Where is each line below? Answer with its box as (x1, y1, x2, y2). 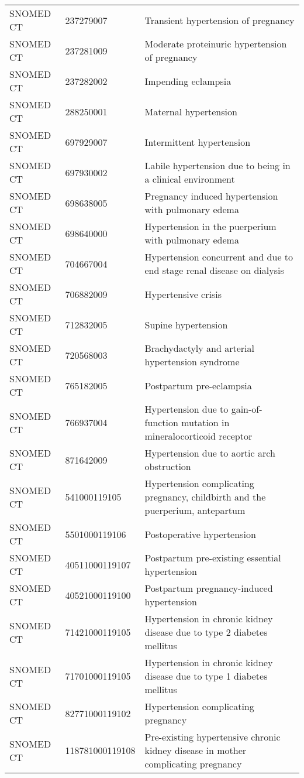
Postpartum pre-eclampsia (144, 378, 252, 392)
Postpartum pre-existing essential (144, 551, 281, 564)
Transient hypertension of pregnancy (144, 13, 295, 27)
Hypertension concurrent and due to (144, 250, 293, 263)
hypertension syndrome (144, 355, 240, 368)
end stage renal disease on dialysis (144, 263, 284, 277)
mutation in (181, 416, 230, 429)
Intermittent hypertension (144, 135, 251, 149)
